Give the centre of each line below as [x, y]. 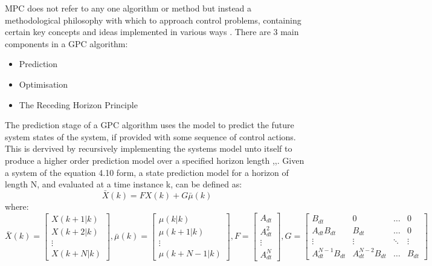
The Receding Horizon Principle [78, 104]
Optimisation [44, 84]
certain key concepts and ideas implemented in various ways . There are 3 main [152, 32]
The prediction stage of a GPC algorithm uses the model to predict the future [150, 125]
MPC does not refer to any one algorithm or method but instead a [128, 8]
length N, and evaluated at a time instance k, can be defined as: [124, 184]
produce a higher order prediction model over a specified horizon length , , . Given [155, 160]
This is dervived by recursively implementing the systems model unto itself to [149, 148]
